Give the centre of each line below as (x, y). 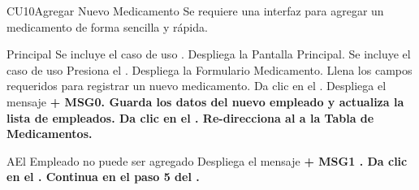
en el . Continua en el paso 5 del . (103, 177)
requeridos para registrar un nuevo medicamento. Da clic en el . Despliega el (197, 86)
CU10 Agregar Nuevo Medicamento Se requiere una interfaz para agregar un (195, 11)
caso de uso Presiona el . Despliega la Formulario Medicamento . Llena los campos (209, 69)
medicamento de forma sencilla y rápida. (107, 26)
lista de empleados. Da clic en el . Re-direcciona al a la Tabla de (190, 117)
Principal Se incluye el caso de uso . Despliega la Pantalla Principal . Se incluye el (209, 54)
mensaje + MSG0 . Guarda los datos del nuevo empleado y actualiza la (205, 101)
